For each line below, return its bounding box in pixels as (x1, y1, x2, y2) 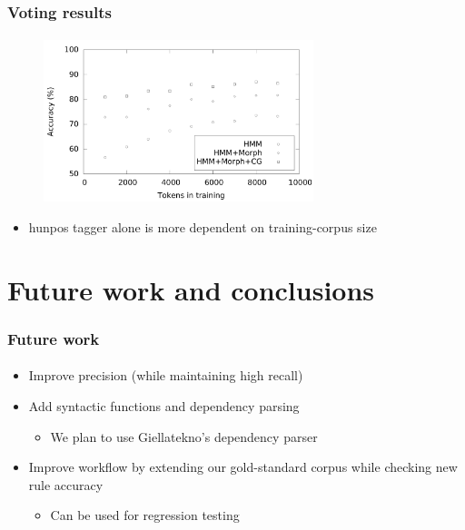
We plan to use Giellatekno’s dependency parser (50, 427, 318, 446)
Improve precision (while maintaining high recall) (28, 366, 303, 385)
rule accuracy (28, 475, 104, 494)
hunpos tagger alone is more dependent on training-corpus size (28, 217, 377, 236)
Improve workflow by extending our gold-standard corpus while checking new (28, 457, 458, 476)
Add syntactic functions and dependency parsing (28, 396, 300, 415)
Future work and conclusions (7, 270, 375, 308)
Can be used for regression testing (50, 505, 240, 525)
